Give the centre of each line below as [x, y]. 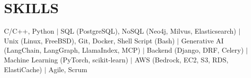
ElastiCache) [23, 69]
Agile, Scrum [68, 69]
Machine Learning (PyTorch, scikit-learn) [66, 59]
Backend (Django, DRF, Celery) [195, 50]
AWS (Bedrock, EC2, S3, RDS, [181, 59]
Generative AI [202, 40]
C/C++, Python [29, 31]
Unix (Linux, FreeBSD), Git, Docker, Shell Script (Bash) [89, 40]
